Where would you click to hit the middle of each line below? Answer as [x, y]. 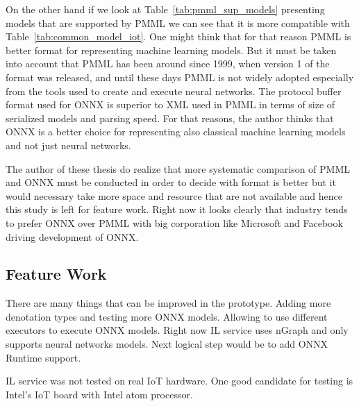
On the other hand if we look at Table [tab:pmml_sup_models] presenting [165, 9]
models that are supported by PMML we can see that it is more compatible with [178, 23]
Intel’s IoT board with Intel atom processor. [99, 394]
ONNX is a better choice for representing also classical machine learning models [176, 132]
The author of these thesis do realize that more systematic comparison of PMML [178, 168]
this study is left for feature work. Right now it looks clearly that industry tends [177, 209]
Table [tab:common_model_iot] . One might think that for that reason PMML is [178, 36]
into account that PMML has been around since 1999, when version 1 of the [168, 64]
